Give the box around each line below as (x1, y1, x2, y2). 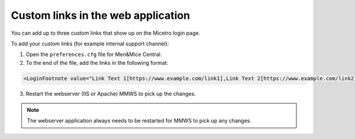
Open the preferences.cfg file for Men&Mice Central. (25, 51, 162, 58)
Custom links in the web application (11, 9, 191, 22)
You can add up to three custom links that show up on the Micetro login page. (11, 29, 201, 37)
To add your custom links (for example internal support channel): (11, 40, 169, 47)
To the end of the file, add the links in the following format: (25, 59, 169, 66)
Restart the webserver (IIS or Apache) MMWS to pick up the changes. (25, 90, 196, 97)
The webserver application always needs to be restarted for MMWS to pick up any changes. (27, 117, 251, 124)
